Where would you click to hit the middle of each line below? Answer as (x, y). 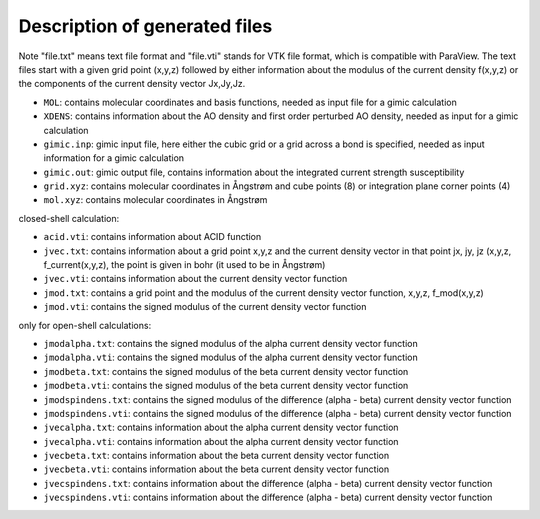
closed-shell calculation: (69, 218)
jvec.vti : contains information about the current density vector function (195, 279)
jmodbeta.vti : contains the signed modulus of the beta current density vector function (226, 386)
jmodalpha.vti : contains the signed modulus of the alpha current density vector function (231, 357)
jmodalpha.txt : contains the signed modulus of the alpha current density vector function (231, 343)
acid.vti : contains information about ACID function (152, 237)
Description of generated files (145, 26)
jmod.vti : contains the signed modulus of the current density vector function (205, 307)
